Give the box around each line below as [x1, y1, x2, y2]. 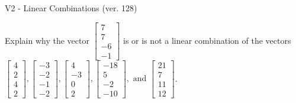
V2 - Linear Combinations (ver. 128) [5, 2, 137, 14]
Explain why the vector [5, 34, 89, 46]
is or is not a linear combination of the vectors [123, 34, 291, 46]
